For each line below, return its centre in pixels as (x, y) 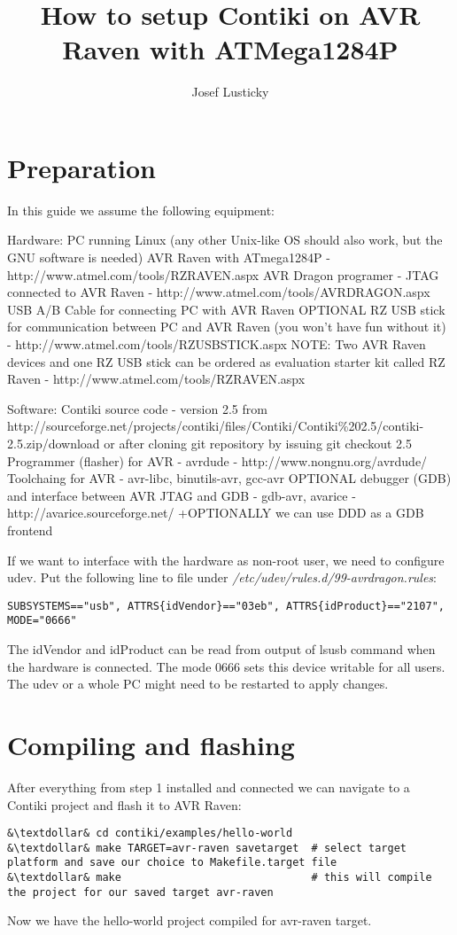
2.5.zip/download (54, 443)
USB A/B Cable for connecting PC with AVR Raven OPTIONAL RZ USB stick (226, 309)
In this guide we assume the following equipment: (141, 210)
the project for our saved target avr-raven (140, 892)
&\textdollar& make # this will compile (220, 878)
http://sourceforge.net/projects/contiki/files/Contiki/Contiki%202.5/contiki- (216, 426)
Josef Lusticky (230, 92)
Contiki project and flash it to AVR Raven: (124, 804)
